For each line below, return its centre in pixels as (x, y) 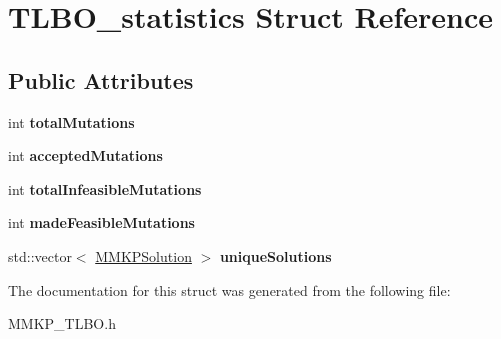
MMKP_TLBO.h (62, 323)
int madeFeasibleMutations (101, 222)
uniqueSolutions (275, 255)
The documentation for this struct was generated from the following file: (229, 289)
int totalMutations (71, 121)
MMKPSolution (143, 255)
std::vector (40, 255)
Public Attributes (101, 79)
